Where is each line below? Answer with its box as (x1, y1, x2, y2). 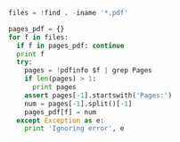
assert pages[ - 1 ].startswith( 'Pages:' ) (24, 90, 173, 100)
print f (16, 49, 45, 58)
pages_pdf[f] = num (24, 107, 97, 116)
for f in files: (8, 32, 69, 42)
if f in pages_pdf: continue (16, 41, 125, 50)
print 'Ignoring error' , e (24, 124, 125, 133)
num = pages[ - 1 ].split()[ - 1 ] (24, 99, 133, 108)
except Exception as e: (16, 116, 104, 125)
